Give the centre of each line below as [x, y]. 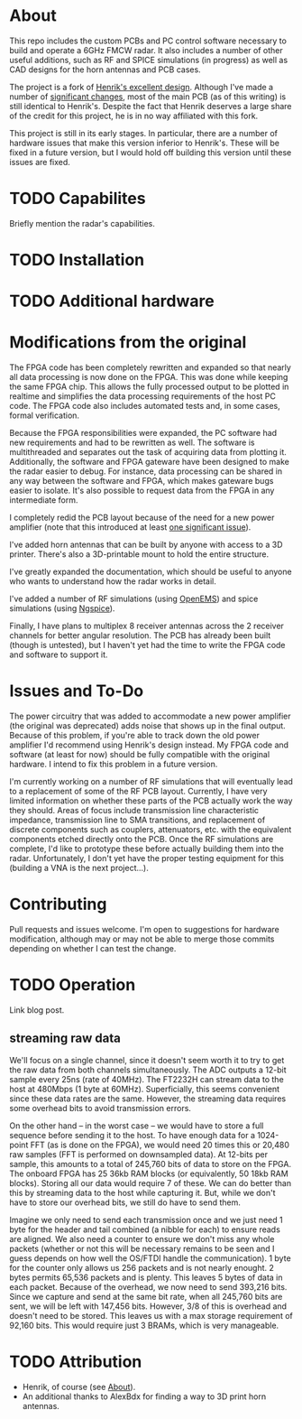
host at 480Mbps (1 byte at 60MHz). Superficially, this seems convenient [145, 1089]
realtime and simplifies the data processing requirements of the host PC [143, 396]
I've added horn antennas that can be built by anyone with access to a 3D [146, 545]
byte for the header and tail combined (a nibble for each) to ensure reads [145, 1229]
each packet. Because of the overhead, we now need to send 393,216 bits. [148, 1286]
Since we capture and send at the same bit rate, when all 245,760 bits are [146, 1296]
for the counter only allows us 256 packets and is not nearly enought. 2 [142, 1267]
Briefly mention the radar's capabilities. [82, 223]
